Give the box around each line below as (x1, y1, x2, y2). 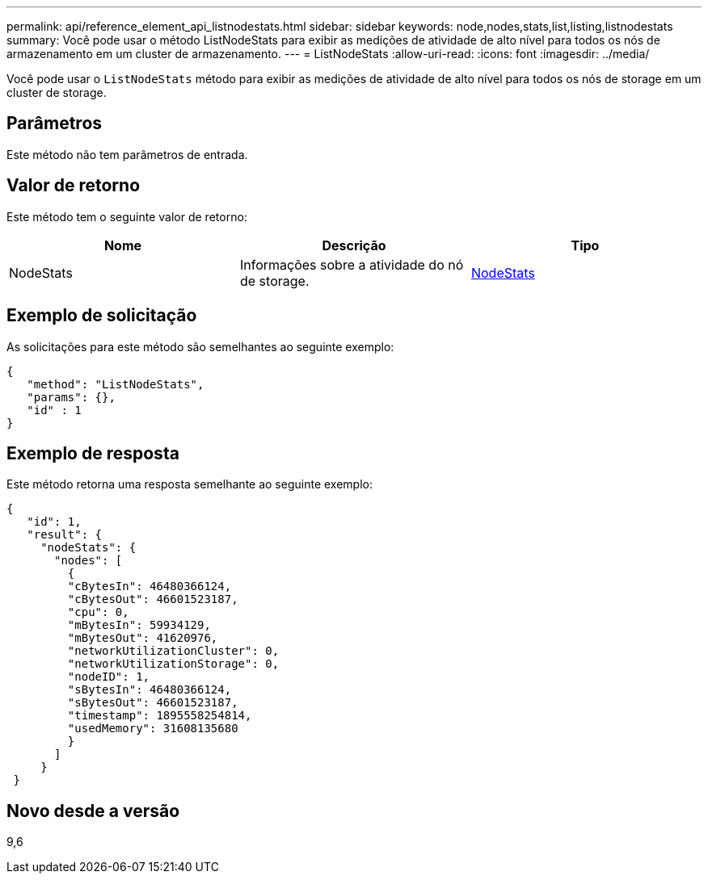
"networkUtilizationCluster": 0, (67, 644, 280, 658)
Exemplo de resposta (6, 442, 179, 463)
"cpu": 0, (67, 606, 129, 619)
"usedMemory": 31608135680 (67, 722, 238, 735)
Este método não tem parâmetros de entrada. (6, 147, 248, 161)
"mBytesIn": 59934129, (67, 618, 211, 632)
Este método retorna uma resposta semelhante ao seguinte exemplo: (6, 477, 373, 492)
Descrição (322, 237, 386, 254)
